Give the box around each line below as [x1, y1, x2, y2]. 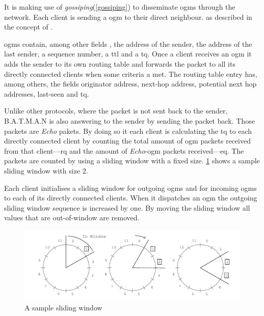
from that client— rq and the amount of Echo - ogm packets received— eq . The [4, 145, 244, 156]
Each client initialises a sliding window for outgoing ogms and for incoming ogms [4, 182, 257, 193]
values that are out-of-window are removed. [4, 212, 140, 223]
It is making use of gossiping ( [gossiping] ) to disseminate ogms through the [4, 2, 235, 12]
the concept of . [4, 21, 53, 32]
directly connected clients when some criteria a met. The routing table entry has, [4, 68, 257, 79]
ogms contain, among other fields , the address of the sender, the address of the [4, 38, 252, 49]
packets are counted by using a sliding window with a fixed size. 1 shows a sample [4, 155, 260, 166]
